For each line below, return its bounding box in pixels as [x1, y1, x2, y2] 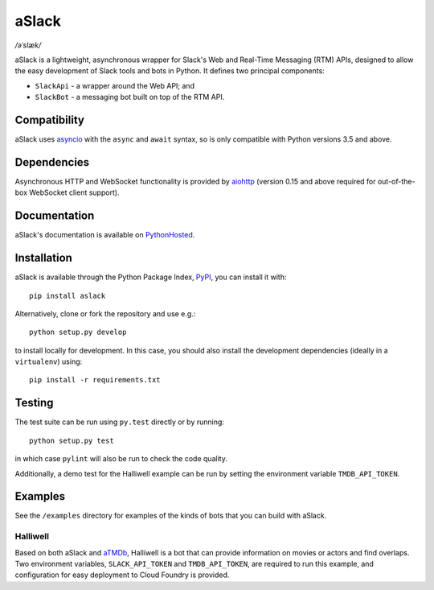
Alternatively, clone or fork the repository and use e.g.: [14, 308, 196, 318]
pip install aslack [29, 291, 106, 300]
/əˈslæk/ [14, 40, 42, 50]
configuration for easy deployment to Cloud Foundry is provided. [14, 570, 230, 580]
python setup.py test [29, 435, 114, 445]
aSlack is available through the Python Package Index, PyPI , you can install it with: [14, 272, 287, 282]
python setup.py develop [29, 328, 127, 337]
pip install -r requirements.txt [29, 375, 161, 385]
